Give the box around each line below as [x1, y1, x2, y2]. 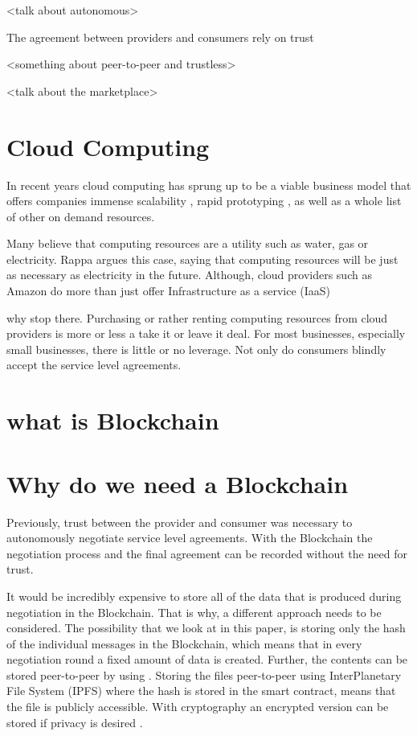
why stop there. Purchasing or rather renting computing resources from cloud [6, 309, 388, 326]
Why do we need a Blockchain [6, 467, 349, 500]
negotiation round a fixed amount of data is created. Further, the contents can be [6, 651, 408, 668]
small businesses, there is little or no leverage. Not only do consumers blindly [6, 340, 386, 357]
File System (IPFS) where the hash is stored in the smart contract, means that [6, 682, 396, 699]
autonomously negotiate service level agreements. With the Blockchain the [6, 529, 373, 546]
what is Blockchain [6, 404, 219, 437]
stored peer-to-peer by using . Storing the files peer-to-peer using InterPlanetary [6, 666, 402, 683]
